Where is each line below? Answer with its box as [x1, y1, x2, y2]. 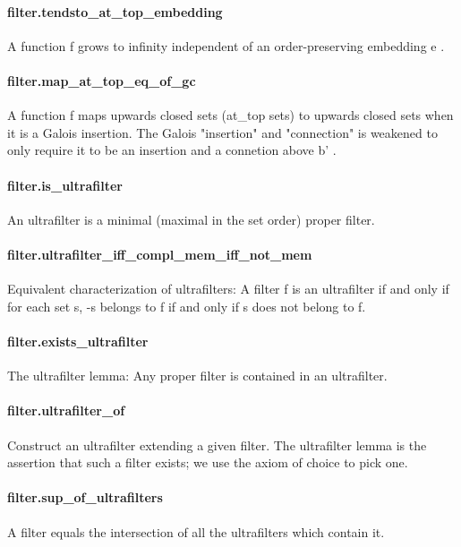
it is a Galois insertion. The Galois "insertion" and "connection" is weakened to [7, 123, 438, 141]
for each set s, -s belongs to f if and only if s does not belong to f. [7, 296, 366, 315]
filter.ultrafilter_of [7, 401, 125, 420]
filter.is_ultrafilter [7, 175, 123, 194]
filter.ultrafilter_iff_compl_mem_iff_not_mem [7, 244, 312, 263]
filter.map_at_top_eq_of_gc [7, 71, 196, 90]
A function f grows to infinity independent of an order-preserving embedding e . [7, 36, 445, 55]
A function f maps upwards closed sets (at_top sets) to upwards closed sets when [7, 106, 454, 124]
